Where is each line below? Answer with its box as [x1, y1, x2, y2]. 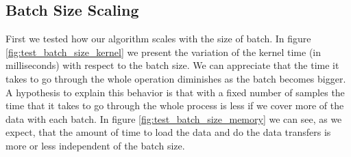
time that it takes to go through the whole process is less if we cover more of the [5, 98, 344, 113]
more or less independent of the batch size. [5, 138, 185, 152]
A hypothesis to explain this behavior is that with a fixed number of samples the [5, 85, 345, 99]
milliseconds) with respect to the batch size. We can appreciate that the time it [5, 58, 339, 72]
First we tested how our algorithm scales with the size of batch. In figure [5, 31, 311, 46]
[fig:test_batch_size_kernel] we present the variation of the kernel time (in [5, 44, 322, 59]
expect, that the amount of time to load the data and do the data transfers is [5, 125, 331, 139]
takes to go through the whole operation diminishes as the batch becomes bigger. [5, 71, 346, 85]
